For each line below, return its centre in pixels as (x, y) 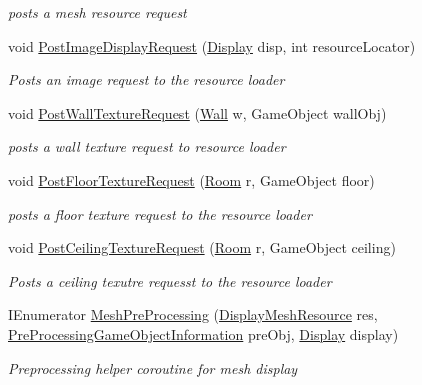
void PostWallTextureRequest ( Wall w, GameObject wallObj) (197, 112)
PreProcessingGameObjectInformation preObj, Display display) (203, 333)
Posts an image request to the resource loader (146, 79)
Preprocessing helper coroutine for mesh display (153, 367)
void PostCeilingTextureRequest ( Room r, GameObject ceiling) (202, 247)
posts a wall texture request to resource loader (147, 146)
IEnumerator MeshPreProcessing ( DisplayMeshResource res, (193, 314)
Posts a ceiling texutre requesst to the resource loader (170, 280)
